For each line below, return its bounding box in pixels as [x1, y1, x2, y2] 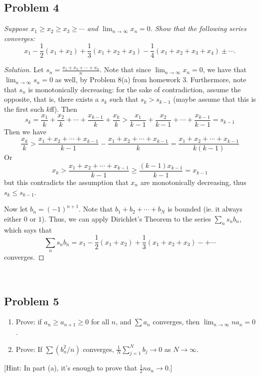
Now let [4, 204, 28, 214]
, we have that [202, 64, 246, 75]
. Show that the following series [150, 23, 246, 34]
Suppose [4, 23, 28, 34]
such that [109, 94, 138, 104]
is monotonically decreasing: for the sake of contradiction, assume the [28, 84, 241, 94]
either [4, 213, 22, 224]
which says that [4, 224, 52, 235]
